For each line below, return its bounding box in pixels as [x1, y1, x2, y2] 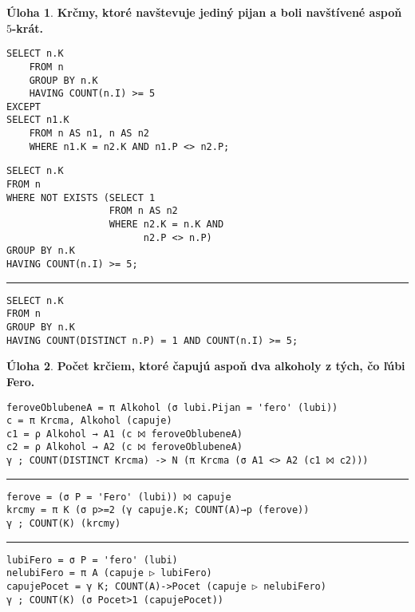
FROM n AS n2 [109, 205, 178, 217]
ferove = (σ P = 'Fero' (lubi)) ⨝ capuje [6, 491, 231, 503]
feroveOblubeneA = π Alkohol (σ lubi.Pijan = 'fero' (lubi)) [6, 401, 338, 413]
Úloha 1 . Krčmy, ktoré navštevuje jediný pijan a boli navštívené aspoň [6, 4, 402, 20]
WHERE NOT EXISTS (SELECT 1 [6, 191, 156, 203]
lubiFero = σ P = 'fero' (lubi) [6, 554, 178, 566]
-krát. [12, 19, 44, 36]
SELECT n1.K [6, 114, 69, 126]
